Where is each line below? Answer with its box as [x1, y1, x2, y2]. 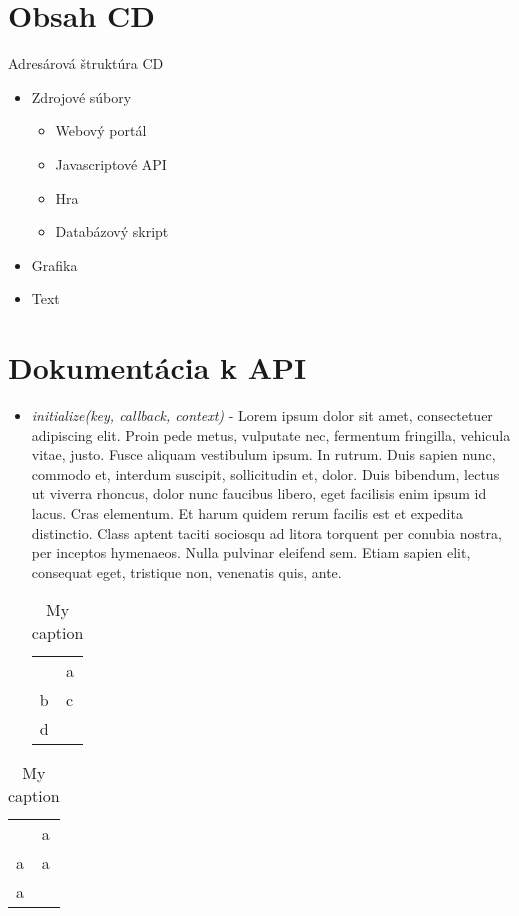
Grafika [31, 254, 78, 275]
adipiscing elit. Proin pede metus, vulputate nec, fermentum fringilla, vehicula [31, 424, 511, 445]
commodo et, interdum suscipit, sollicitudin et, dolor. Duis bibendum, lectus [31, 463, 500, 484]
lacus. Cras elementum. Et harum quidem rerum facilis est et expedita [31, 502, 463, 523]
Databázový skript [55, 221, 169, 242]
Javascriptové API [55, 153, 167, 174]
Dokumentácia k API [8, 347, 307, 388]
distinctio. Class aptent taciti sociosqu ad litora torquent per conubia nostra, [31, 522, 502, 543]
